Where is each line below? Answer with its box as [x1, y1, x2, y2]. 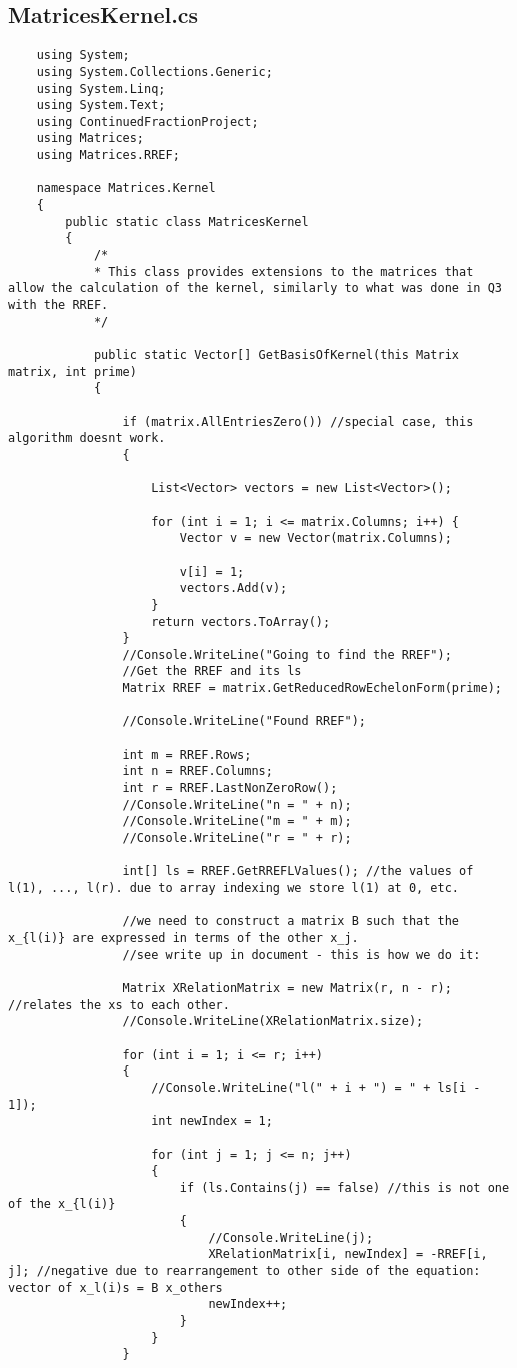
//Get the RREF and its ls [122, 664, 302, 679]
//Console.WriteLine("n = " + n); [122, 797, 352, 812]
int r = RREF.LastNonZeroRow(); [122, 781, 338, 796]
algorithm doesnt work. [8, 431, 166, 446]
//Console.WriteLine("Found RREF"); [122, 714, 366, 729]
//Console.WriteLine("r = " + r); [122, 831, 352, 846]
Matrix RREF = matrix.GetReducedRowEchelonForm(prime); [122, 681, 502, 696]
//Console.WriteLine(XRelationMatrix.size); [122, 1014, 424, 1029]
